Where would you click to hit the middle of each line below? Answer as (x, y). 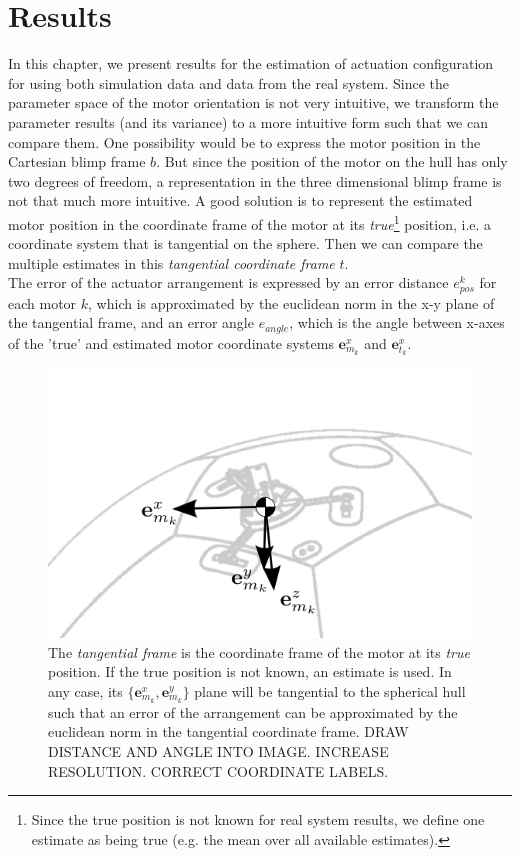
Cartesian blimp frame (77, 161)
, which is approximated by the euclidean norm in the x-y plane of (291, 302)
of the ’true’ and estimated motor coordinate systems (171, 342)
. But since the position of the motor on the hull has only (332, 161)
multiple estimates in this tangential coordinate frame (171, 262)
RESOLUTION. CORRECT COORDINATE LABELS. (218, 770)
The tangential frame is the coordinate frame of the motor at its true (259, 651)
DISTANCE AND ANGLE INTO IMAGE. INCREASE (218, 750)
